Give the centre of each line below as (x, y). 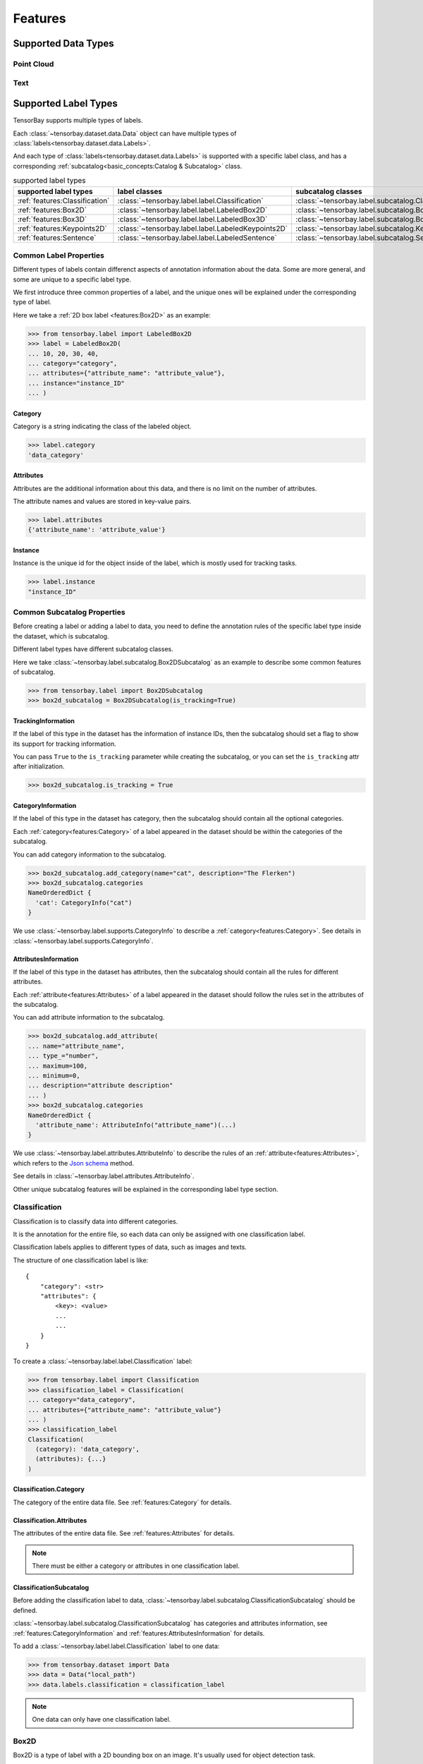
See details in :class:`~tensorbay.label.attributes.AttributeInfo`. (104, 1176)
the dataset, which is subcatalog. (61, 636)
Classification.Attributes (50, 1520)
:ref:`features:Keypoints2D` (62, 228)
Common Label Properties (59, 255)
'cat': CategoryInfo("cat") (84, 902)
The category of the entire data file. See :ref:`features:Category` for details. (122, 1502)
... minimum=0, (54, 1076)
